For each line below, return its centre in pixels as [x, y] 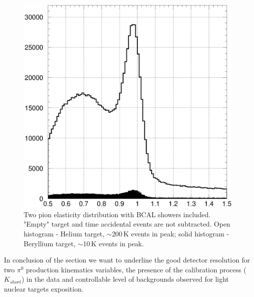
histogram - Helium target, [64, 234]
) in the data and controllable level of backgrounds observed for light [125, 279]
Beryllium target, [50, 243]
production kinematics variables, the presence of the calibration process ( [136, 269]
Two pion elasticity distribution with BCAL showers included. [117, 214]
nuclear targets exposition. [44, 288]
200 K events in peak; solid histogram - [171, 234]
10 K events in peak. [113, 243]
